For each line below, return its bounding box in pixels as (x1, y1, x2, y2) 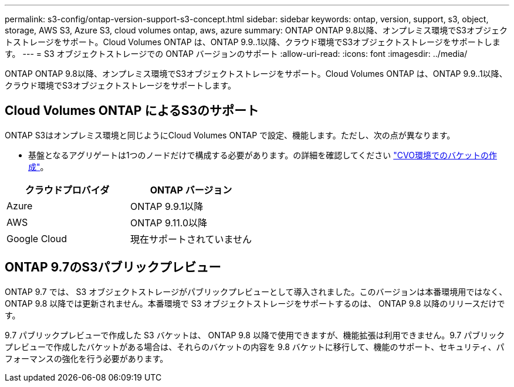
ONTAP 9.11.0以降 (130, 216, 208, 229)
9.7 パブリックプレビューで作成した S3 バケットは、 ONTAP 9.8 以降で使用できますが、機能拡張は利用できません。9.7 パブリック (5, 330, 505, 340)
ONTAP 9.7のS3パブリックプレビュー (5, 260, 221, 275)
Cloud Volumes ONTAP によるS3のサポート (5, 103, 259, 118)
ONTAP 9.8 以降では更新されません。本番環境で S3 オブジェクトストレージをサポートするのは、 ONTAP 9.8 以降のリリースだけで (5, 298, 505, 308)
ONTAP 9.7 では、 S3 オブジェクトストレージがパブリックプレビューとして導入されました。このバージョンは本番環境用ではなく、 (5, 286, 508, 297)
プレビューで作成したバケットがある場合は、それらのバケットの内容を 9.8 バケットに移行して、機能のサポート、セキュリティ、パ (5, 341, 505, 352)
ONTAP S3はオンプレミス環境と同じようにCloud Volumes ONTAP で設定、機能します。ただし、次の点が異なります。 (5, 130, 455, 140)
